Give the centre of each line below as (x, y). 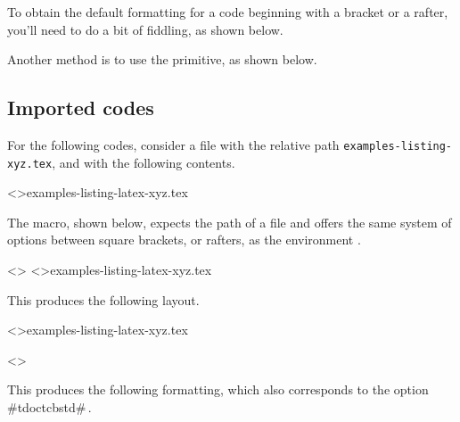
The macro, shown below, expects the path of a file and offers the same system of (230, 222)
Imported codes (81, 108)
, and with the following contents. (144, 162)
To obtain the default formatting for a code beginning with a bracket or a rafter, (228, 12)
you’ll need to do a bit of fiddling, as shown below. (145, 29)
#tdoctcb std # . (49, 407)
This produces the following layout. (103, 299)
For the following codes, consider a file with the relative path (173, 144)
